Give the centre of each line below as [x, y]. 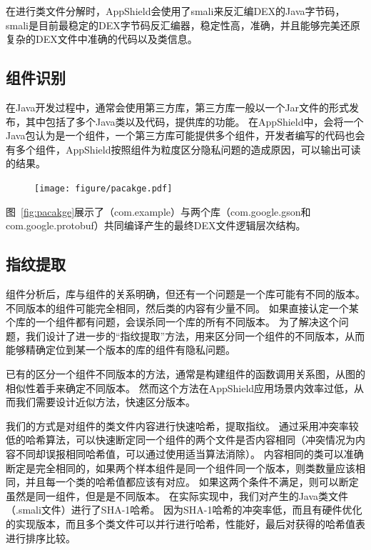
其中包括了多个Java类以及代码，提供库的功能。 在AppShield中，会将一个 [194, 121]
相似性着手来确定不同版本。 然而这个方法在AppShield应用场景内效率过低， [180, 387]
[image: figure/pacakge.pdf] [103, 188]
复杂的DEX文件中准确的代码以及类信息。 [102, 39]
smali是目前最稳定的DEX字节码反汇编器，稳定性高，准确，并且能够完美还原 [183, 25]
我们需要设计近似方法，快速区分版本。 [105, 402]
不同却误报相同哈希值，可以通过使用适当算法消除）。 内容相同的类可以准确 [189, 453]
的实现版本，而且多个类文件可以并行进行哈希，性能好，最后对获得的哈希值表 [185, 523]
